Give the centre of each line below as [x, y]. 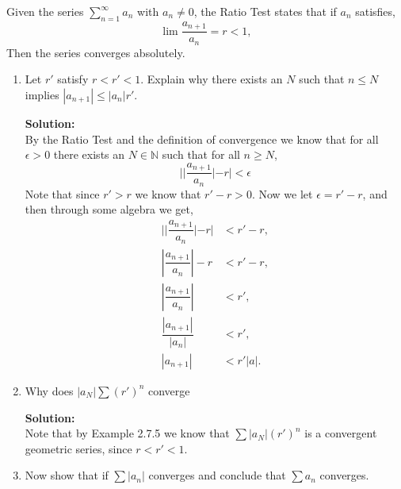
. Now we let [282, 193]
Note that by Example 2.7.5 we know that [127, 433]
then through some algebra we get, [109, 209]
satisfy [73, 79]
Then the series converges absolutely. [96, 52]
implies [42, 94]
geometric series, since [78, 448]
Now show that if [67, 475]
